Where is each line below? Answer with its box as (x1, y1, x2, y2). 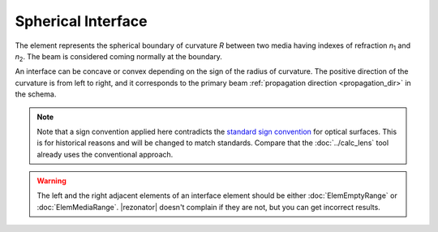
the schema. (15, 89, 57, 99)
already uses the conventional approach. (36, 149, 174, 159)
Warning (36, 176, 67, 186)
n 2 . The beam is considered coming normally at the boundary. (15, 51, 223, 63)
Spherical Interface (15, 12, 148, 30)
